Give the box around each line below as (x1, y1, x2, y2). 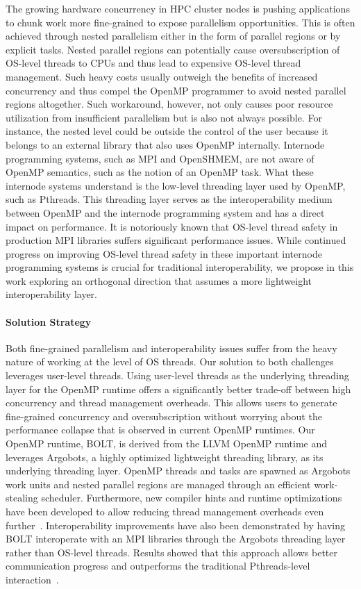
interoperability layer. (6, 287, 97, 301)
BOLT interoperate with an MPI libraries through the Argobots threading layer (6, 531, 346, 546)
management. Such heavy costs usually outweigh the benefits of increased (6, 69, 318, 83)
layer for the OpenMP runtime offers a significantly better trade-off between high (6, 381, 351, 396)
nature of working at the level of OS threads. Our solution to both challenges (6, 354, 334, 369)
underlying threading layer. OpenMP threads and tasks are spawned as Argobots (6, 463, 351, 478)
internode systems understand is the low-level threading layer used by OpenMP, (6, 178, 346, 192)
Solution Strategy (6, 314, 92, 329)
